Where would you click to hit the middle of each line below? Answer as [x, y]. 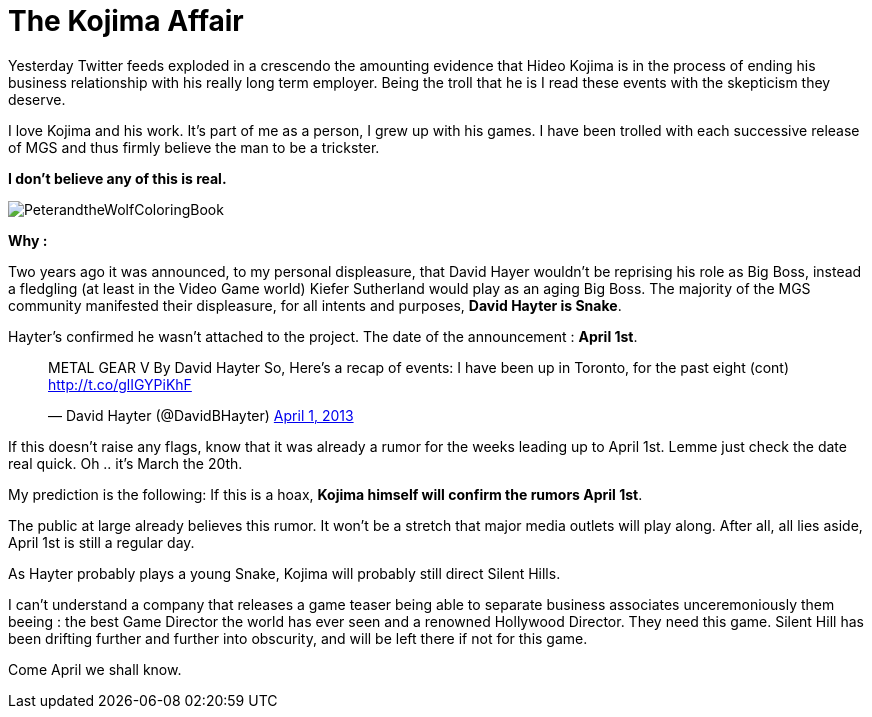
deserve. [37, 99]
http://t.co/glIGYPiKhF [120, 384]
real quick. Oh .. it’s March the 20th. [125, 463]
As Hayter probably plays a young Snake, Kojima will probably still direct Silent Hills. [284, 573]
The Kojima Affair [126, 21]
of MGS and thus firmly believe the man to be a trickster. [194, 147]
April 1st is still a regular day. [101, 542]
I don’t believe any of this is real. [117, 178]
